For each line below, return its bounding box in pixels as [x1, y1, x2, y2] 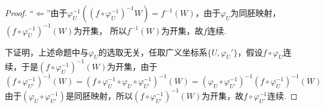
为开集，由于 [107, 60, 158, 72]
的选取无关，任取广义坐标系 [98, 45, 207, 58]
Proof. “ [5, 7, 34, 18]
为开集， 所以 [74, 24, 127, 36]
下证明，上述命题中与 [5, 45, 88, 58]
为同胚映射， [230, 7, 281, 18]
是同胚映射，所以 [66, 89, 133, 101]
